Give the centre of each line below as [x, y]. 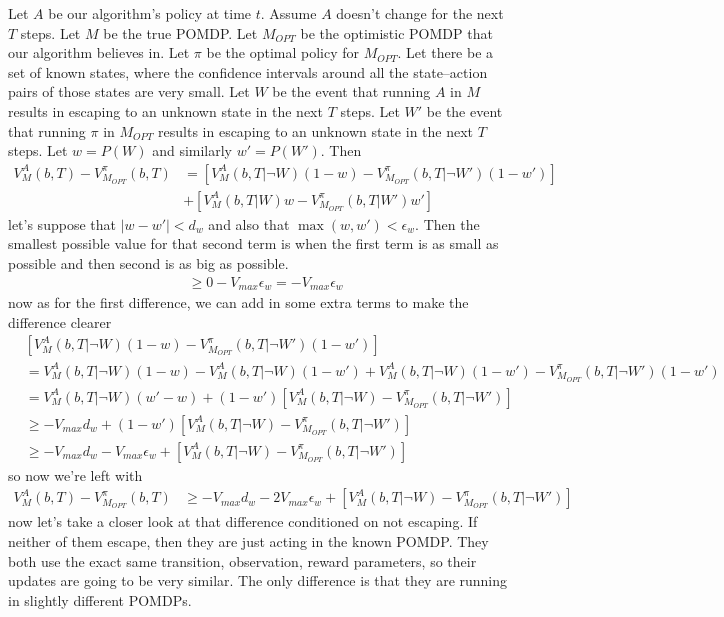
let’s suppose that [62, 223]
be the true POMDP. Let [180, 32]
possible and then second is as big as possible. [148, 263]
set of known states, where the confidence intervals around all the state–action [248, 71]
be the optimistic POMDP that [396, 32]
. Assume [288, 13]
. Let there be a [445, 52]
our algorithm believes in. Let [99, 52]
